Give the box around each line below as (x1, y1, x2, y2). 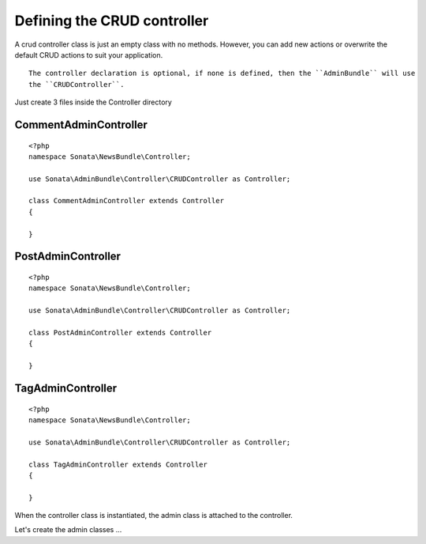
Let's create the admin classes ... (14, 525, 122, 535)
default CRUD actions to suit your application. (14, 50, 163, 59)
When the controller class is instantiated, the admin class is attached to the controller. (14, 511, 293, 520)
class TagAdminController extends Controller (28, 459, 208, 469)
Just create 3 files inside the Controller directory (14, 97, 173, 107)
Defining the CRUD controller (14, 12, 209, 29)
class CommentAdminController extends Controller (28, 196, 225, 206)
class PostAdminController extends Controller (28, 328, 212, 337)
